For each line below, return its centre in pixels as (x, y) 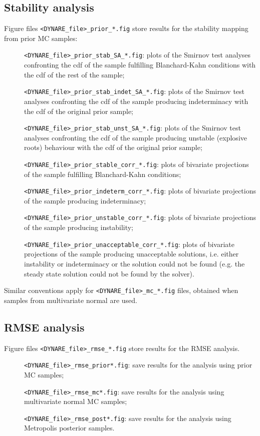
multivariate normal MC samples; (76, 401)
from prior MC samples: (41, 38)
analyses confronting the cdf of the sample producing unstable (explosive (136, 137)
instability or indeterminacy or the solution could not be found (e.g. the (135, 263)
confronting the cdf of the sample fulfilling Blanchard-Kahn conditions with (140, 65)
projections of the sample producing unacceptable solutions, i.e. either (132, 254)
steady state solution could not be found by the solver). (109, 273)
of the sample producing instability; (79, 227)
